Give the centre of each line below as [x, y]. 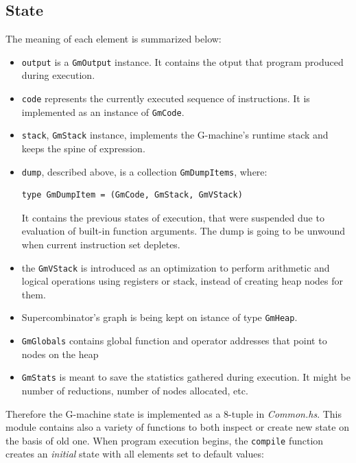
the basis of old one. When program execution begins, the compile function [165, 440]
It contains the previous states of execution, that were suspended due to [173, 217]
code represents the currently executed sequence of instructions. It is [166, 98]
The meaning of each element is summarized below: [114, 39]
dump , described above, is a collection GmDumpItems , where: [144, 171]
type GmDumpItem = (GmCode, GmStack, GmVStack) [132, 195]
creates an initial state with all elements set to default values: [135, 454]
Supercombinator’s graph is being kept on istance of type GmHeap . [159, 317]
